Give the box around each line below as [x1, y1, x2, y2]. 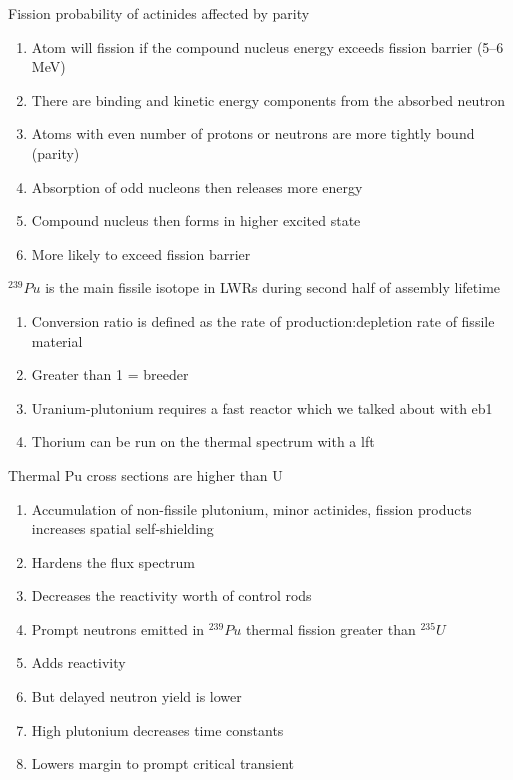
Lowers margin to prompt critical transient [31, 753, 295, 774]
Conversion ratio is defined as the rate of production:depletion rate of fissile [31, 310, 495, 331]
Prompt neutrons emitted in [31, 618, 205, 639]
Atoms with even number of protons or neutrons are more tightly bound [31, 123, 475, 144]
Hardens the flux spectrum [31, 551, 195, 572]
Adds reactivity [31, 652, 126, 673]
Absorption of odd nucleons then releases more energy [31, 176, 363, 197]
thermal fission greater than [245, 618, 416, 639]
